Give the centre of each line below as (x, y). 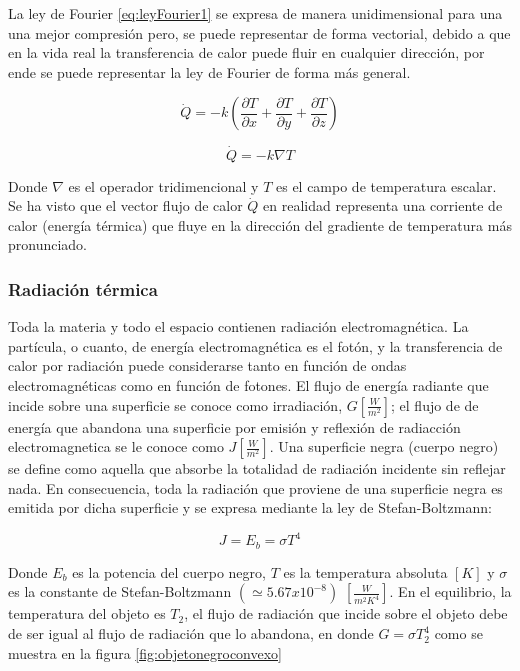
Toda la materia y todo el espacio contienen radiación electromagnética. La (238, 326)
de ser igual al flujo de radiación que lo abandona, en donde (191, 633)
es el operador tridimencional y (163, 185)
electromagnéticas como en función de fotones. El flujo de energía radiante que (248, 384)
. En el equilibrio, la (450, 591)
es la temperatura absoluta (365, 571)
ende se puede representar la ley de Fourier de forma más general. (209, 71)
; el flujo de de (435, 404)
